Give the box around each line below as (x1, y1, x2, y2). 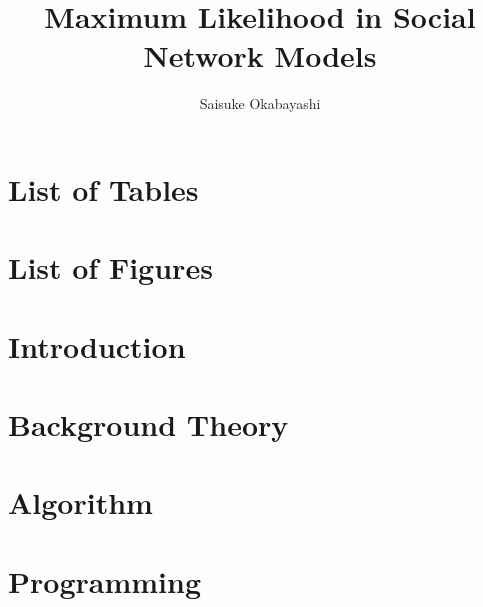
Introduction (8, 325, 186, 366)
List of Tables (8, 168, 199, 209)
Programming (8, 560, 201, 601)
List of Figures (8, 247, 213, 288)
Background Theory (8, 404, 289, 445)
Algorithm (8, 482, 153, 523)
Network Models (143, 35, 377, 76)
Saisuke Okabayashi (199, 93, 321, 114)
